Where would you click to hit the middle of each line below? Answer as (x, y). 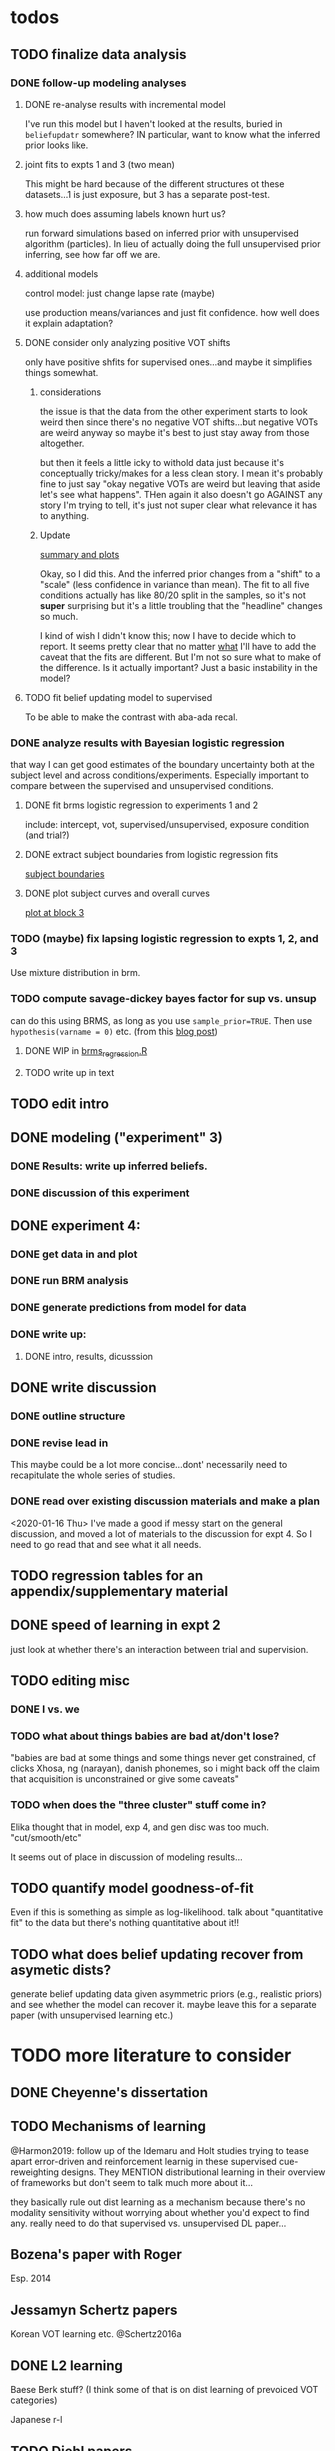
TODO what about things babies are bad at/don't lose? (145, 1736)
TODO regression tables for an (107, 1575)
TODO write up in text (69, 1072)
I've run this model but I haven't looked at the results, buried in (153, 123)
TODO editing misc (70, 1681)
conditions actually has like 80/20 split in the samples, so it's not (173, 595)
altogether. (62, 443)
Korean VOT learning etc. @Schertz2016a (96, 2334)
